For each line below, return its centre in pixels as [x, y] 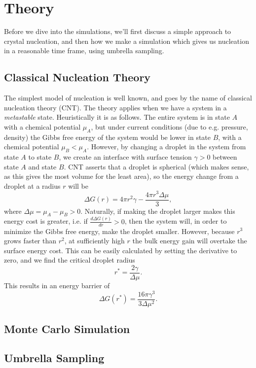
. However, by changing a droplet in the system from [166, 147]
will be [78, 185]
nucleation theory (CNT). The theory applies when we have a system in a [115, 107]
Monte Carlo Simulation [67, 329]
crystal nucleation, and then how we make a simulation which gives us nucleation [127, 41]
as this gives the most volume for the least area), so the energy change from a [121, 176]
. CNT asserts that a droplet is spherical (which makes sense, [156, 166]
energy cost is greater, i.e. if [46, 221]
